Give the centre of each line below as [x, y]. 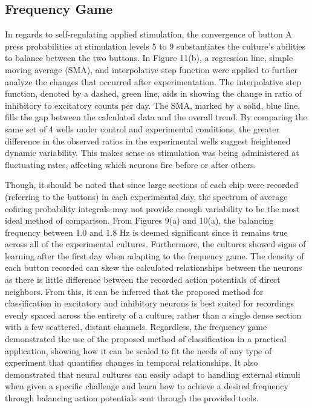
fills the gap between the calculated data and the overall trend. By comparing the [156, 117]
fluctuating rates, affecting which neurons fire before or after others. [131, 164]
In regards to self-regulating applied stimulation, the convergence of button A [148, 34]
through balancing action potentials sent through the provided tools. [132, 398]
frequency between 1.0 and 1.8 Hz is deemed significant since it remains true [146, 232]
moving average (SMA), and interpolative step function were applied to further [151, 69]
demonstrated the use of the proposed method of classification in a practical [146, 339]
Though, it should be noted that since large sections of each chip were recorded [152, 185]
